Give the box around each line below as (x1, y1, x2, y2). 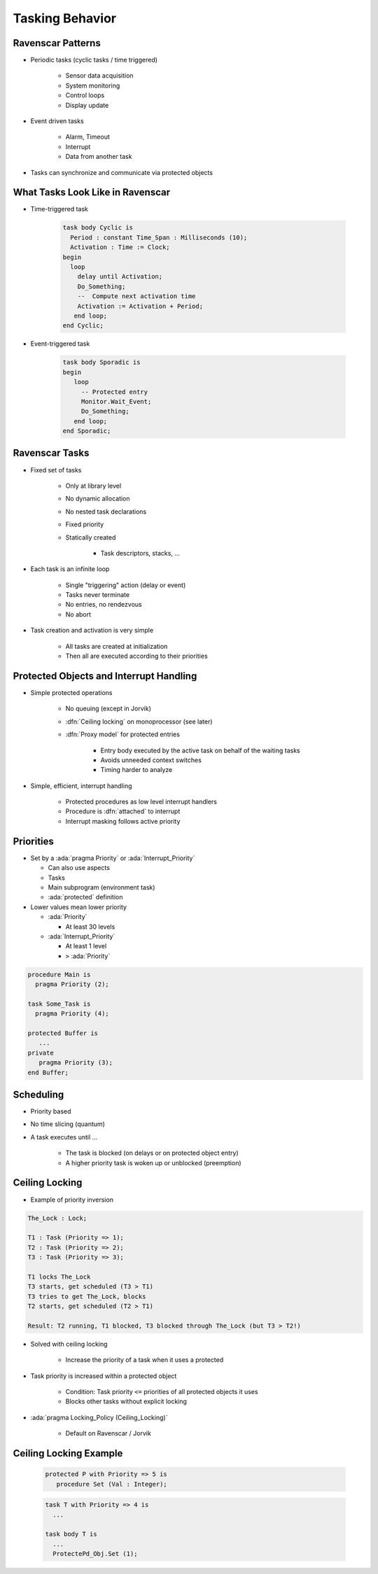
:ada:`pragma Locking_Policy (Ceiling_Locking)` (30, 1413, 168, 1421)
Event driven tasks (30, 117, 84, 125)
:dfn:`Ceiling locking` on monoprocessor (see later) (65, 717, 213, 726)
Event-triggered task (30, 339, 90, 348)
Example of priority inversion (30, 1195, 113, 1204)
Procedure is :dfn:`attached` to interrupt (65, 807, 181, 815)
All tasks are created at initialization (65, 642, 168, 650)
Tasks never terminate (65, 591, 129, 599)
